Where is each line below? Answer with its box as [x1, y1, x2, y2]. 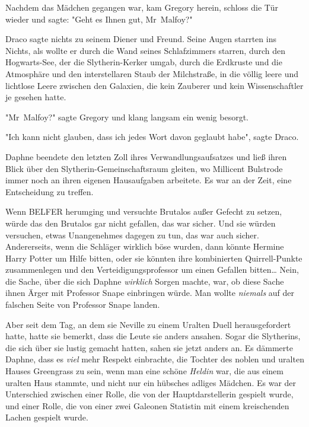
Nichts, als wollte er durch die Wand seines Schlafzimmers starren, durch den [5, 44, 286, 56]
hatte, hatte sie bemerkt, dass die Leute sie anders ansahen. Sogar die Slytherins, [5, 330, 301, 342]
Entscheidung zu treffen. [5, 185, 94, 197]
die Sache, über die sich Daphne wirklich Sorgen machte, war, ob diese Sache [5, 275, 284, 287]
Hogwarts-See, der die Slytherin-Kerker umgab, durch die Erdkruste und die [5, 56, 282, 68]
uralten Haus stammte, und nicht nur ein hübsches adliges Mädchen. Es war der [5, 376, 297, 388]
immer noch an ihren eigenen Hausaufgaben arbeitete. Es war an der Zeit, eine [5, 174, 292, 186]
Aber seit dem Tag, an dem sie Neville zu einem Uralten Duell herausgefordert [5, 318, 291, 330]
